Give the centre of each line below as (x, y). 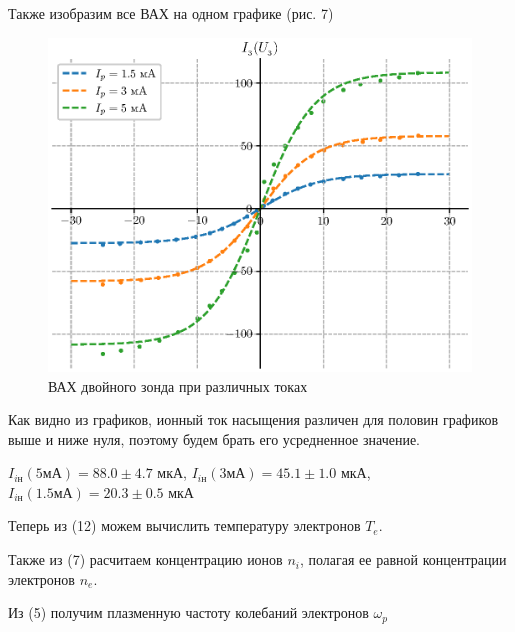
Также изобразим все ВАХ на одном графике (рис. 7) (171, 13)
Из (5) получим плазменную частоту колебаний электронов (188, 612)
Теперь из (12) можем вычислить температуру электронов (184, 525)
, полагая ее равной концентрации (403, 559)
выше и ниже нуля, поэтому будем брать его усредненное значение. (214, 438)
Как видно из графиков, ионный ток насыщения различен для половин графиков (253, 419)
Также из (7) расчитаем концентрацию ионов (145, 559)
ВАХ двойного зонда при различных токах (178, 385)
